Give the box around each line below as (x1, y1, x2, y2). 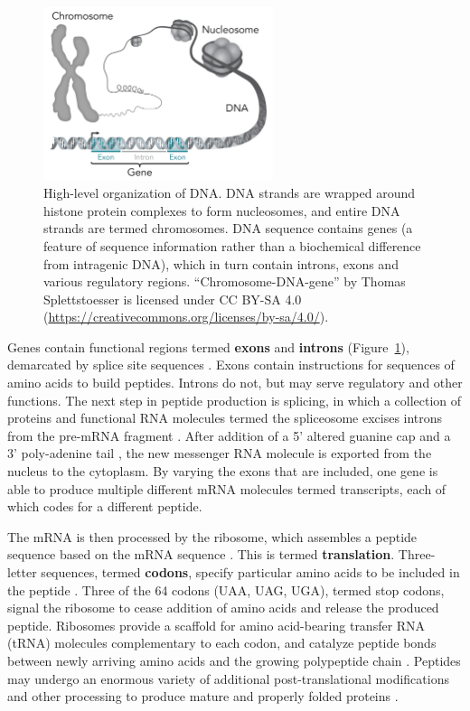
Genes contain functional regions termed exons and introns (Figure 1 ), (7, 337, 409, 356)
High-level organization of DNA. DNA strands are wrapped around (43, 183, 416, 202)
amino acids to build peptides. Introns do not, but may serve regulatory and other (7, 373, 463, 392)
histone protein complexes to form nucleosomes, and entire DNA (43, 201, 400, 220)
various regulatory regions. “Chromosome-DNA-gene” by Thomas (43, 272, 406, 291)
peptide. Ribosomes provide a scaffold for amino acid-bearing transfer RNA (7, 615, 426, 634)
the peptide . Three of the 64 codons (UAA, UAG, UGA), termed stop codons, (7, 580, 445, 599)
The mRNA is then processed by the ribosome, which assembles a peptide (7, 527, 418, 546)
